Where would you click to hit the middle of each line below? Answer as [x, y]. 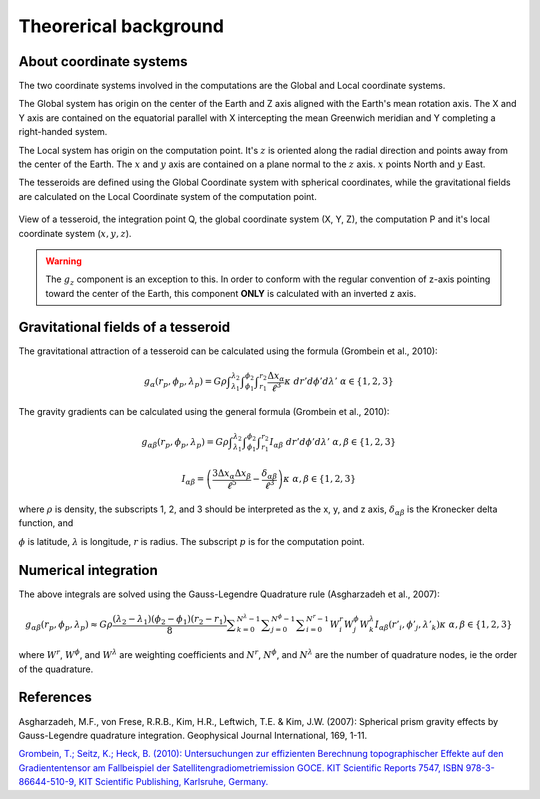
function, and [46, 523]
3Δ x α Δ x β [231, 474]
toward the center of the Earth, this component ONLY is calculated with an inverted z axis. [231, 293]
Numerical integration [88, 570]
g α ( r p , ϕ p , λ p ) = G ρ [185, 382]
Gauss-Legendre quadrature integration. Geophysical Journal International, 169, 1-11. [193, 735]
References [55, 697]
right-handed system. [63, 132]
